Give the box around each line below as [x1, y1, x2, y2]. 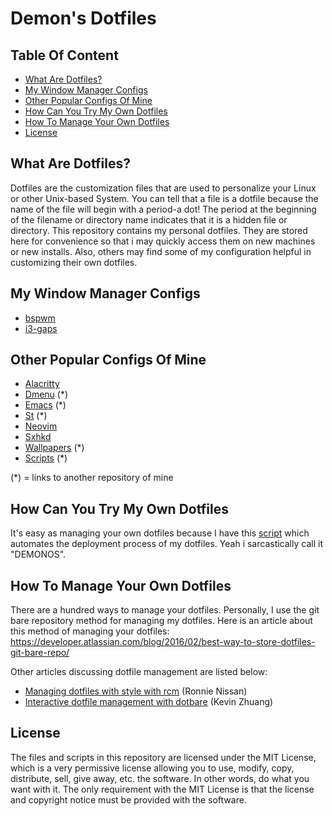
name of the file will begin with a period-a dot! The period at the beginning [10, 203, 317, 215]
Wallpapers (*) [24, 442, 85, 454]
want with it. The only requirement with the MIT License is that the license [10, 783, 315, 795]
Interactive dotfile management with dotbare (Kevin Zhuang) [24, 696, 274, 708]
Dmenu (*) [24, 388, 69, 401]
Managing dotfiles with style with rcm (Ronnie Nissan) [24, 685, 248, 697]
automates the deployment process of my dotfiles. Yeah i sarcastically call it [10, 538, 323, 550]
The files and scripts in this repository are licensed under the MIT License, [10, 751, 317, 763]
